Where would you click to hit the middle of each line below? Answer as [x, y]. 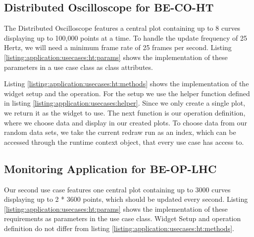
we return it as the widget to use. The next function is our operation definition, [125, 112]
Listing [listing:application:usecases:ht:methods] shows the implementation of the [127, 84]
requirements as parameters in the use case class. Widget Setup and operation [123, 218]
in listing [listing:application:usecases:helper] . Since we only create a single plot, [125, 103]
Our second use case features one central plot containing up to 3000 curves [117, 189]
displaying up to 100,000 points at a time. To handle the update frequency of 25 [126, 37]
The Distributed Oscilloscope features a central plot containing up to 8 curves [122, 28]
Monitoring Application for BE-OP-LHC [110, 168]
